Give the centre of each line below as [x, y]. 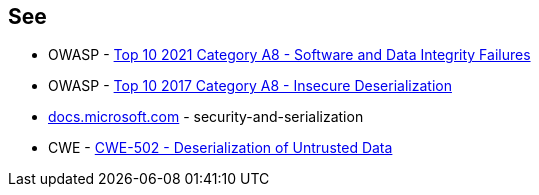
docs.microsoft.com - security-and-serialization [206, 117]
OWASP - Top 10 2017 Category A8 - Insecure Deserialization [250, 86]
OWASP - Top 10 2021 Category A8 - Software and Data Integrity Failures [289, 55]
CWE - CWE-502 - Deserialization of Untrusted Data [220, 148]
